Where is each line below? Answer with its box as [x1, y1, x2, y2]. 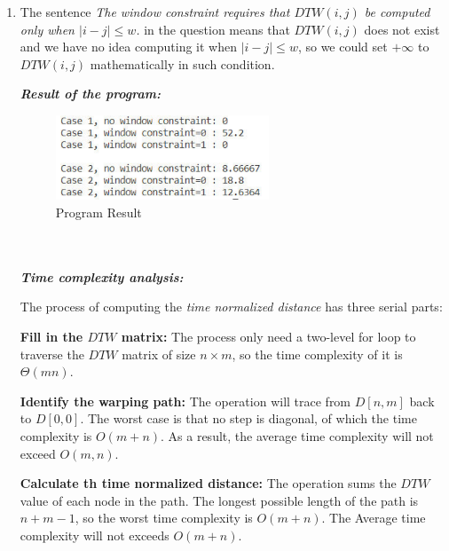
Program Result [55, 203, 142, 222]
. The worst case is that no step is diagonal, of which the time [80, 409, 417, 428]
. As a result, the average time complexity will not [161, 427, 434, 445]
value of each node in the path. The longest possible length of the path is [20, 491, 419, 509]
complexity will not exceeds [20, 525, 169, 544]
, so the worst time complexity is [75, 508, 253, 527]
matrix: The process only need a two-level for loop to [121, 327, 416, 346]
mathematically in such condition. [90, 54, 275, 73]
